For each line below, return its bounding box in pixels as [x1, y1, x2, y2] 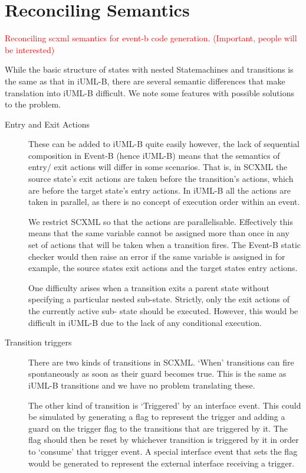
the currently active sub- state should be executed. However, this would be [28, 305, 298, 317]
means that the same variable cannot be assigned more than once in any [28, 227, 289, 239]
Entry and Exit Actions [5, 118, 90, 130]
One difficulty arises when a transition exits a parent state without [28, 281, 269, 293]
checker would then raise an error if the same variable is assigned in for [28, 250, 285, 262]
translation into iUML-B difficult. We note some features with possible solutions [5, 86, 295, 99]
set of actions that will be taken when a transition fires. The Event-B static [28, 239, 301, 251]
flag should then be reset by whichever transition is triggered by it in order [28, 433, 299, 446]
